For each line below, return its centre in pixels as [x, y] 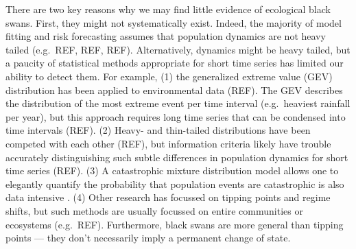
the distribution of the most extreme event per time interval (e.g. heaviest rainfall [178, 103]
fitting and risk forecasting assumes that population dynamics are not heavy [166, 36]
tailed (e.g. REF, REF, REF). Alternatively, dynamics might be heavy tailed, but [178, 49]
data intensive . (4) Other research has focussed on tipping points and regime [168, 197]
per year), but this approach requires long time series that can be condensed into [176, 116]
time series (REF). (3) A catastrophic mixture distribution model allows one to [172, 170]
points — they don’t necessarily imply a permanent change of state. [148, 238]
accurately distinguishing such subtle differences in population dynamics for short [177, 157]
